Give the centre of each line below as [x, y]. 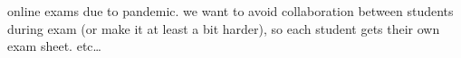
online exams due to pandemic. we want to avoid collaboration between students [230, 11]
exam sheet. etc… [54, 46]
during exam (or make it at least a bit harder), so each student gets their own [224, 28]
